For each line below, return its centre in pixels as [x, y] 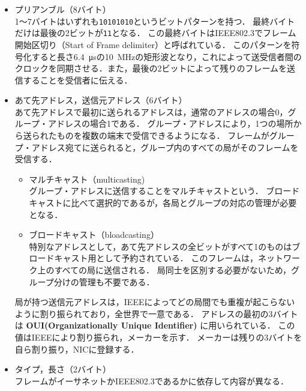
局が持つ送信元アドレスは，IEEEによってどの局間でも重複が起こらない [155, 302]
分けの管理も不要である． [104, 281]
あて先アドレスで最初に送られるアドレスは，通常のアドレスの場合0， [151, 111]
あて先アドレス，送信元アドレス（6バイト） [101, 100]
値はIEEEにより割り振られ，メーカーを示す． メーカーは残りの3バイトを [158, 337]
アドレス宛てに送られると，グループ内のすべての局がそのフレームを [165, 147]
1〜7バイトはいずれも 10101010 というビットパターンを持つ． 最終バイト [155, 21]
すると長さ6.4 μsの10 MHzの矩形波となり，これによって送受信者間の [166, 56]
